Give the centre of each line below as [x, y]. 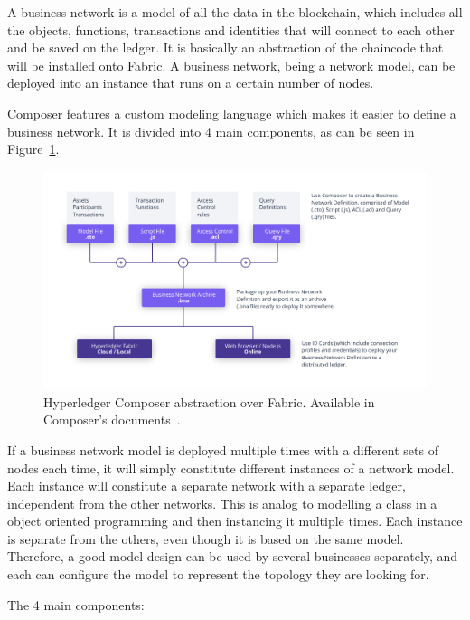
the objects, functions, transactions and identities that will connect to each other [231, 29]
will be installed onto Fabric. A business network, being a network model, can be [231, 65]
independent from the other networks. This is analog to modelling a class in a [222, 503]
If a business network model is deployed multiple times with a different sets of [223, 449]
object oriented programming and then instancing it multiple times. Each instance [235, 521]
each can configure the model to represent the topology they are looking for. [218, 574]
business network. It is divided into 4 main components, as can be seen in [211, 131]
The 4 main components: [76, 604]
